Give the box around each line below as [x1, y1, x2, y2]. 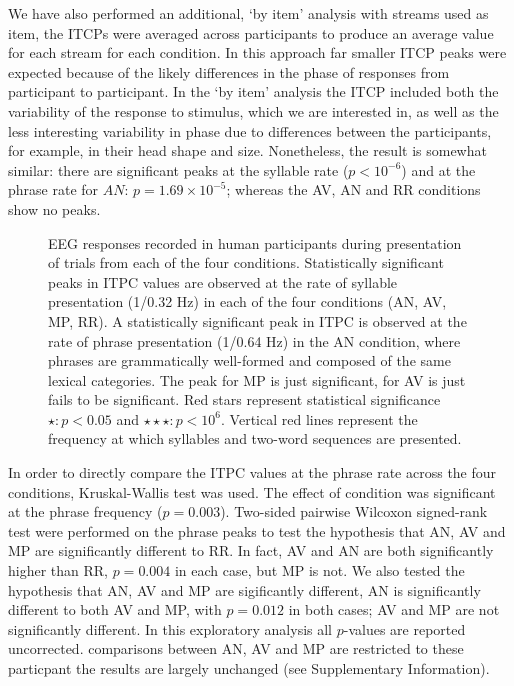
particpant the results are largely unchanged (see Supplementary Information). [8, 658, 490, 678]
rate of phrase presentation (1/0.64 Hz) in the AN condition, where [48, 330, 461, 351]
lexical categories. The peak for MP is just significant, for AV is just [48, 369, 466, 390]
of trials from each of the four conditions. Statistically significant [48, 252, 444, 273]
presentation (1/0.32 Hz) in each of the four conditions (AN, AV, [48, 291, 447, 312]
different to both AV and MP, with [8, 599, 222, 620]
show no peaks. [8, 198, 101, 219]
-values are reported [343, 618, 466, 639]
